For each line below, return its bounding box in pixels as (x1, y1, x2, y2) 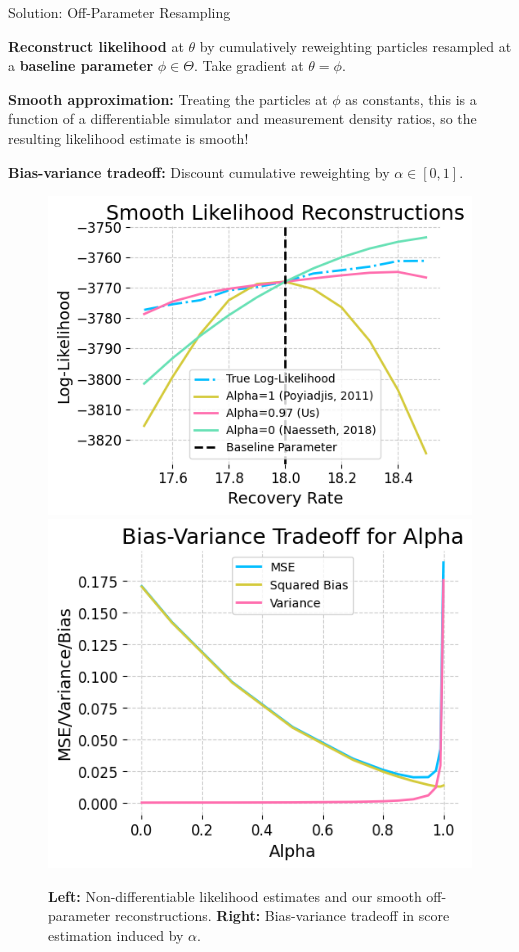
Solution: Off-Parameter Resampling (8, 2, 231, 22)
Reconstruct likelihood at (8, 35, 184, 56)
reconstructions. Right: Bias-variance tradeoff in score (114, 905, 450, 926)
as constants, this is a (345, 88, 477, 109)
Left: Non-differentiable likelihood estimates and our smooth (48, 885, 422, 906)
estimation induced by (48, 924, 184, 945)
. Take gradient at (193, 55, 304, 76)
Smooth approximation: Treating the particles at (8, 88, 328, 109)
